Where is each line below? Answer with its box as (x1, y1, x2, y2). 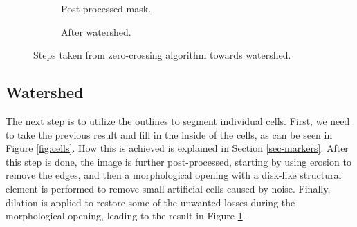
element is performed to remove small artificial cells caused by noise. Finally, (6, 181, 331, 195)
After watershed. (61, 24, 131, 39)
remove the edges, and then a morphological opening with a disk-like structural (6, 168, 342, 182)
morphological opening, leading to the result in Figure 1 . (6, 208, 246, 223)
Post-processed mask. (61, 1, 152, 15)
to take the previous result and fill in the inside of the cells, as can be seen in (6, 127, 333, 141)
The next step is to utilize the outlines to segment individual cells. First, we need (6, 113, 350, 128)
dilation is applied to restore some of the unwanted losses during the (6, 195, 295, 209)
